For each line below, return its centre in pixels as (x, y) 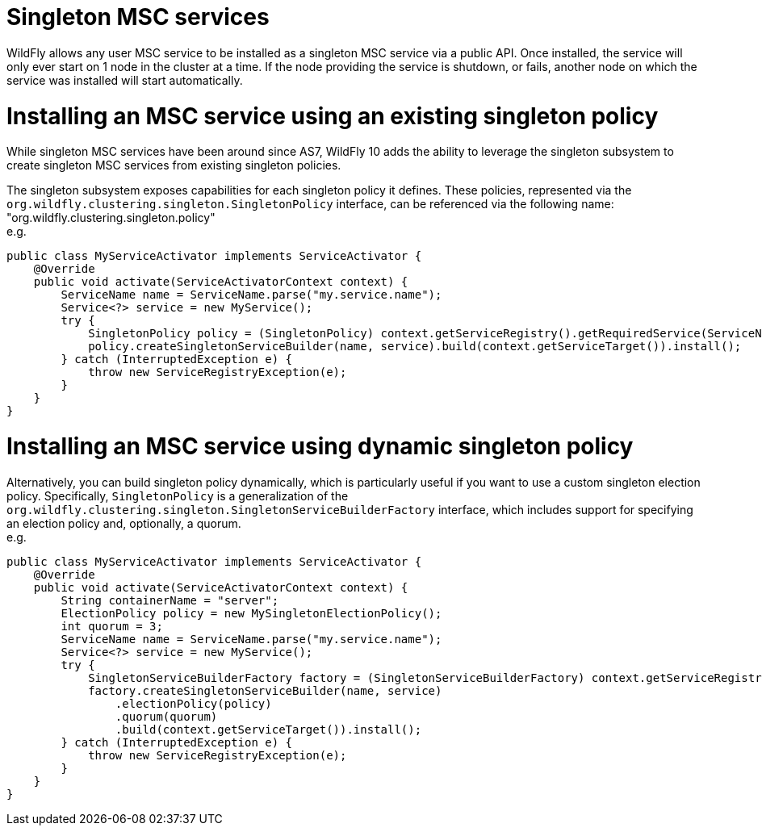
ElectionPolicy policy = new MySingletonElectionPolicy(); (251, 613)
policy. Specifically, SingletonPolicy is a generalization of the (178, 495)
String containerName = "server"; (170, 600)
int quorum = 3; (112, 626)
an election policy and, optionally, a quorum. (124, 523)
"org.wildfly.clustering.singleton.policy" (111, 218)
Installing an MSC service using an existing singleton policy (333, 116)
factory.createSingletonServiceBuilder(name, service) (265, 690)
